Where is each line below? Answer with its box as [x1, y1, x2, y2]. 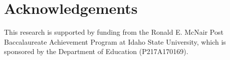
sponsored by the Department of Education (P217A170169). [4, 46, 188, 57]
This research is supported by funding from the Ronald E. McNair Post [4, 27, 223, 37]
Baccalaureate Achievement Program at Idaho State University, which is [4, 36, 226, 47]
